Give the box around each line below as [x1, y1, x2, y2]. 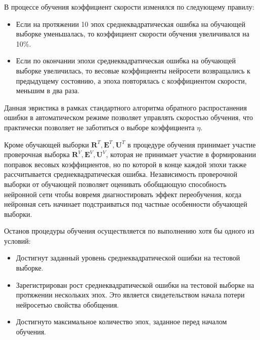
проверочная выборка [4, 149, 70, 160]
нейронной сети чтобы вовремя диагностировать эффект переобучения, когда [4, 188, 242, 199]
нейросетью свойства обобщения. [16, 299, 119, 310]
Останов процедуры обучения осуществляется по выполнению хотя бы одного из [4, 225, 254, 236]
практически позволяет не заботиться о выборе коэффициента [4, 122, 195, 132]
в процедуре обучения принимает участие [127, 139, 256, 149]
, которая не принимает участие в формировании [106, 149, 256, 160]
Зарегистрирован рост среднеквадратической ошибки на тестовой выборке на [16, 279, 254, 290]
